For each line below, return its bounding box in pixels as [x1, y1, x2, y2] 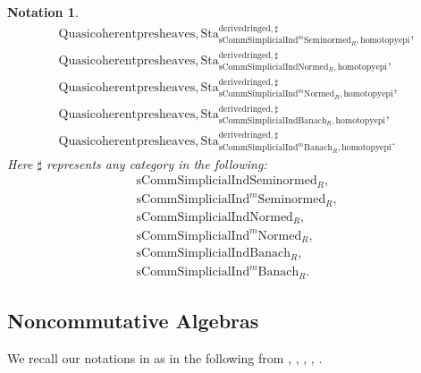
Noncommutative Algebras [7, 307, 259, 335]
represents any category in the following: [46, 154, 267, 173]
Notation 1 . [7, 3, 79, 21]
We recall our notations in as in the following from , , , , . [7, 348, 323, 367]
